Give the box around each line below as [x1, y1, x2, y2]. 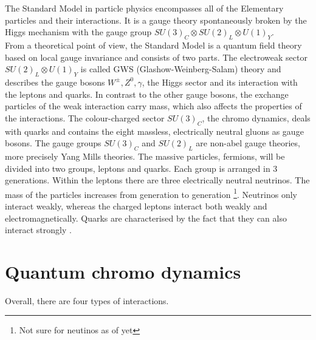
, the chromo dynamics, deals [202, 111, 311, 124]
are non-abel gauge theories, [196, 137, 300, 149]
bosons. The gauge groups [5, 137, 101, 149]
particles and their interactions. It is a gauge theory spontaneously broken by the [5, 13, 307, 26]
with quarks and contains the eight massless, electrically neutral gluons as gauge [5, 124, 304, 137]
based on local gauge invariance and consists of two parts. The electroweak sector [5, 50, 307, 63]
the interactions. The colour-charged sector [5, 111, 165, 124]
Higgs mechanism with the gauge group [5, 25, 152, 38]
